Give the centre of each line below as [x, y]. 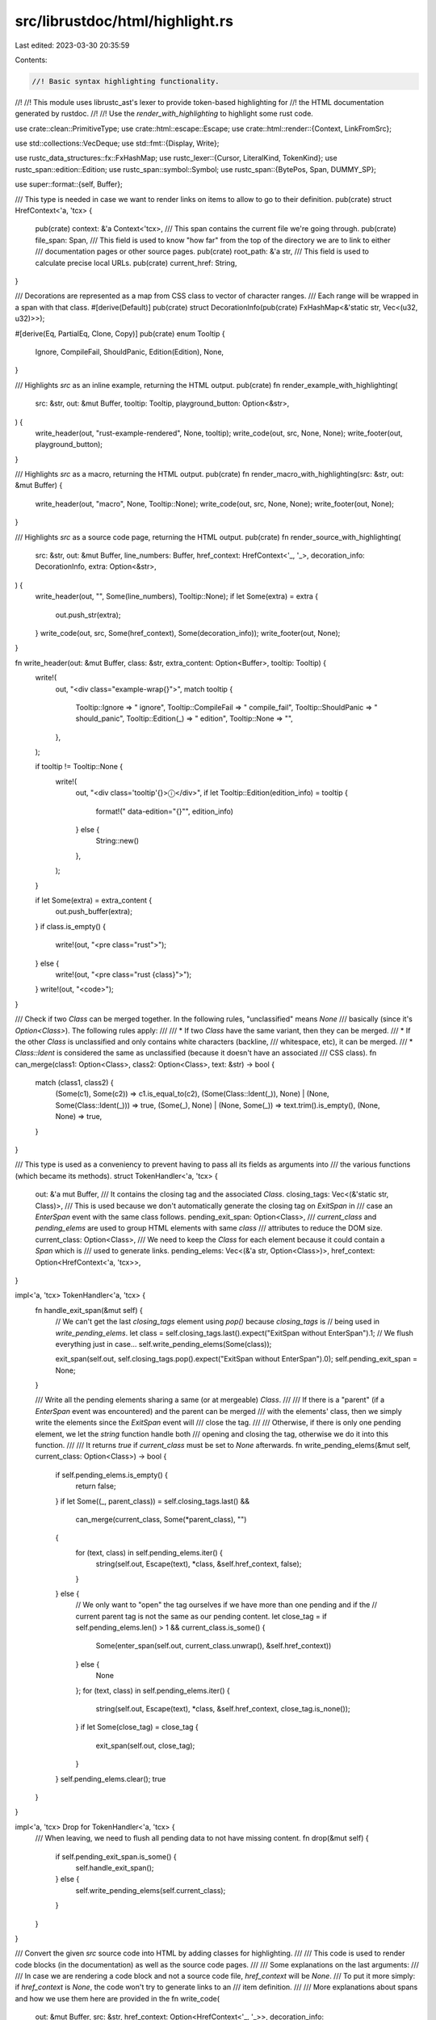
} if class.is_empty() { [71, 926]
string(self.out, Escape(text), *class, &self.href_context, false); [199, 1564]
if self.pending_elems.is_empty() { [112, 1475]
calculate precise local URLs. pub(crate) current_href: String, [136, 263]
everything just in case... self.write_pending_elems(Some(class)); [163, 1344]
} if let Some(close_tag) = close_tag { [137, 1727]
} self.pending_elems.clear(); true [111, 1778]
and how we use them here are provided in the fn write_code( [117, 1998]
